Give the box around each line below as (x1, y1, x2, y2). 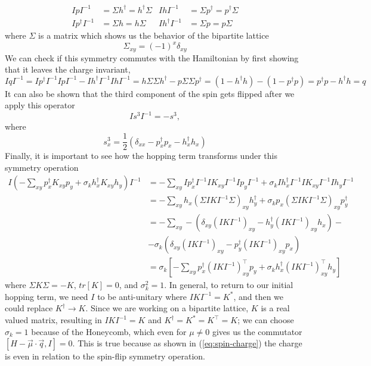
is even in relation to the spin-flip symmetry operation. (5, 350, 205, 362)
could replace (5, 302, 53, 314)
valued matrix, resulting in (5, 314, 102, 326)
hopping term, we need (5, 290, 88, 302)
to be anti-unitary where (97, 290, 187, 302)
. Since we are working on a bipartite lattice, (85, 302, 249, 314)
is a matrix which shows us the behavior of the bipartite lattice (38, 29, 269, 42)
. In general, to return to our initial (164, 279, 293, 291)
